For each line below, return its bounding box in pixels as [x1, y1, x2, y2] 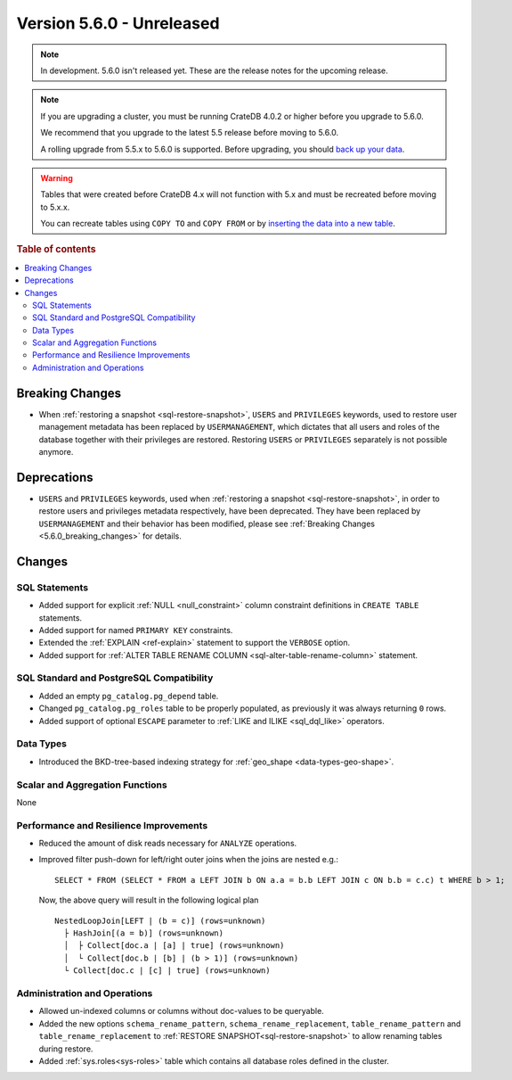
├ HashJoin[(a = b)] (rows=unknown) [63, 928, 224, 938]
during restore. [38, 1043, 93, 1054]
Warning [40, 172, 73, 183]
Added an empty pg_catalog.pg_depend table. [38, 690, 219, 701]
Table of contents [16, 243, 97, 256]
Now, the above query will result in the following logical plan [38, 895, 259, 905]
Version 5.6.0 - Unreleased [16, 13, 220, 33]
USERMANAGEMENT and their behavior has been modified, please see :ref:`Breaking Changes [38, 518, 376, 529]
